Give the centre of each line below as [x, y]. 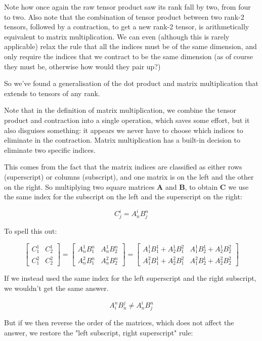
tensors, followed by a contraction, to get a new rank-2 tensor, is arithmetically [127, 27]
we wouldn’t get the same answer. [56, 288]
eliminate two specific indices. [50, 150]
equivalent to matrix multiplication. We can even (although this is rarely [117, 36]
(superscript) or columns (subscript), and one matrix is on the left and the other [129, 176]
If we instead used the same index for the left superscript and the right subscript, [130, 278]
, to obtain [201, 186]
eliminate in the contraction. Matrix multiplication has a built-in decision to [122, 140]
